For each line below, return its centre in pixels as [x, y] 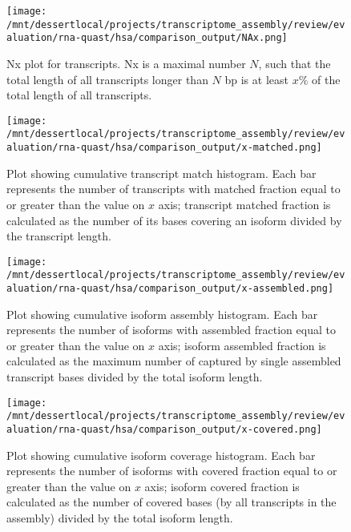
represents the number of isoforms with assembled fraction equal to [171, 330]
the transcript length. [59, 236]
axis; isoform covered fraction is [222, 486]
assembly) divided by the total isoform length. [120, 517]
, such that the [295, 63]
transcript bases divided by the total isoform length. [135, 377]
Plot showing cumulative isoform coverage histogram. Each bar [161, 455]
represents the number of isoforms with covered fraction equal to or [172, 471]
